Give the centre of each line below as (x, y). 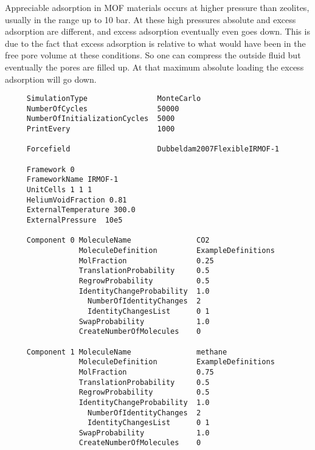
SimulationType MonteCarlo (114, 99)
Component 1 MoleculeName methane (127, 352)
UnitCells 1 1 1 (59, 190)
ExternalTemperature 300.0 (81, 210)
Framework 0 (50, 169)
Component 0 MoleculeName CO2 (118, 241)
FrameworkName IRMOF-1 (72, 180)
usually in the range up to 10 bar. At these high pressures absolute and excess (151, 19)
